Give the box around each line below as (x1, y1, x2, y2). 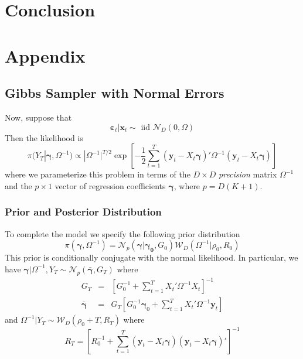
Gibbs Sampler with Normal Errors (5, 84, 224, 102)
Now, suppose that (5, 111, 72, 123)
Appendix (5, 43, 86, 67)
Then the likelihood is (5, 131, 83, 143)
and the (5, 179, 32, 192)
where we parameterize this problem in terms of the (5, 168, 190, 180)
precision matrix (218, 168, 277, 180)
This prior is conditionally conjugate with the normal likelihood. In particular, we (5, 251, 298, 264)
